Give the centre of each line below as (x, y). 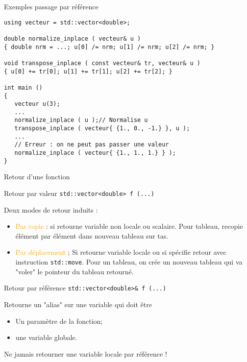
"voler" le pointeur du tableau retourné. (74, 271)
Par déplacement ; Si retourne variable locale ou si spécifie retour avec (121, 252)
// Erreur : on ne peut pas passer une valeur (92, 145)
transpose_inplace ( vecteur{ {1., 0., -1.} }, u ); (102, 129)
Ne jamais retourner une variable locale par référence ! (86, 353)
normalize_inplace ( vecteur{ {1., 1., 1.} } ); (95, 153)
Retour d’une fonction (37, 177)
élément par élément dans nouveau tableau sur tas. (92, 235)
